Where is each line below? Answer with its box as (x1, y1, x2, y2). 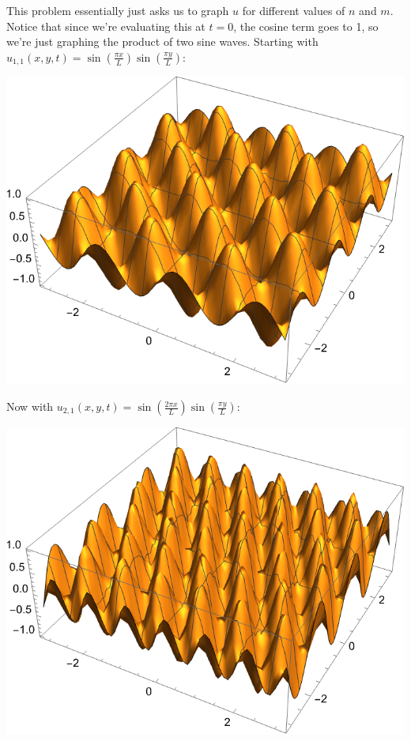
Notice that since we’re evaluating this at (6, 17, 205, 34)
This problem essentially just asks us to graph (6, 2, 229, 18)
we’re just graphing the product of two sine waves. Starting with (6, 33, 319, 50)
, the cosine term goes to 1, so (233, 17, 379, 34)
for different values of (242, 2, 345, 18)
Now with (6, 398, 54, 415)
